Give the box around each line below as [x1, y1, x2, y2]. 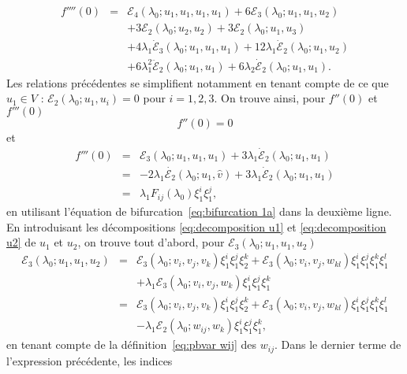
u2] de [6, 234, 36, 250]
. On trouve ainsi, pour [214, 90, 326, 106]
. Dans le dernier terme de [274, 336, 401, 353]
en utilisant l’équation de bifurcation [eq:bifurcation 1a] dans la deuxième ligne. [6, 203, 392, 220]
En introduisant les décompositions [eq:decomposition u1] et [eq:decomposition [6, 218, 386, 235]
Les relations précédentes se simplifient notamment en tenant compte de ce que [6, 74, 389, 91]
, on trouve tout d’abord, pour [77, 234, 225, 250]
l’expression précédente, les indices [6, 352, 173, 368]
